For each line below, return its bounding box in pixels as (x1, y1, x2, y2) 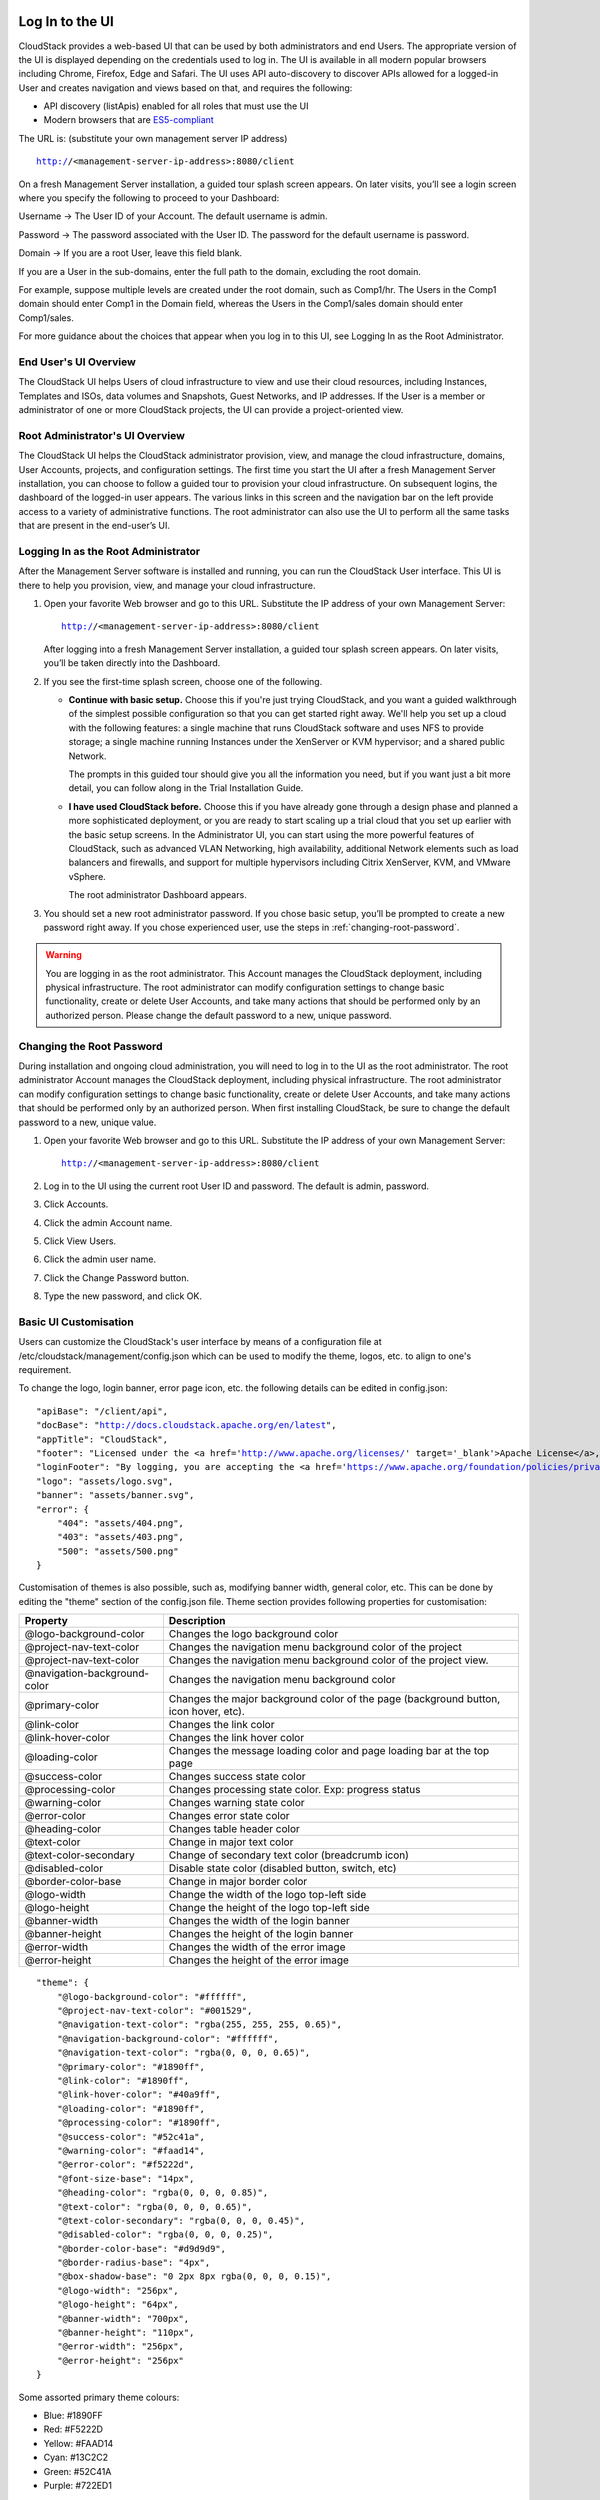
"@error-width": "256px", (56, 2341, 185, 2352)
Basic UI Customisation (18, 1315, 134, 1329)
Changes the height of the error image (168, 1953, 350, 1967)
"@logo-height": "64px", (56, 2299, 179, 2310)
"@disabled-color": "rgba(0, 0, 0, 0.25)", (56, 2229, 274, 2240)
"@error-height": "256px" (56, 2355, 185, 2366)
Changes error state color (168, 1809, 290, 1823)
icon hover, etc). (168, 1705, 245, 1719)
